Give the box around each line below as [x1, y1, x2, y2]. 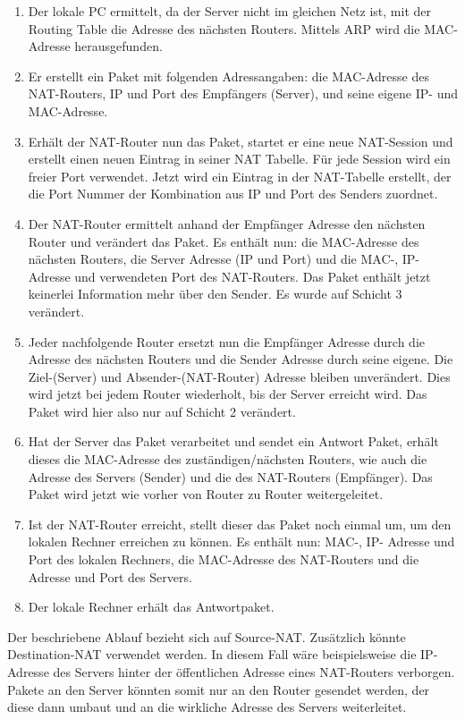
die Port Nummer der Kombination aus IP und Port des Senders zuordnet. [28, 184, 438, 203]
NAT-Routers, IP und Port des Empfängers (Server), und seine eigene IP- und [28, 84, 459, 103]
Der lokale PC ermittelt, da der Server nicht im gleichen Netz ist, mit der [28, 2, 432, 20]
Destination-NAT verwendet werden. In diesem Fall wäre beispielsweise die [7, 645, 417, 664]
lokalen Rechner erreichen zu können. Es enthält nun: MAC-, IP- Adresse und [28, 532, 455, 551]
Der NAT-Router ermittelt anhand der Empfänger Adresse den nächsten [28, 214, 426, 233]
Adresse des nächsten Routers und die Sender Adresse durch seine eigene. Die [28, 350, 453, 368]
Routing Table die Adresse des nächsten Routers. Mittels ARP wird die [28, 19, 420, 38]
